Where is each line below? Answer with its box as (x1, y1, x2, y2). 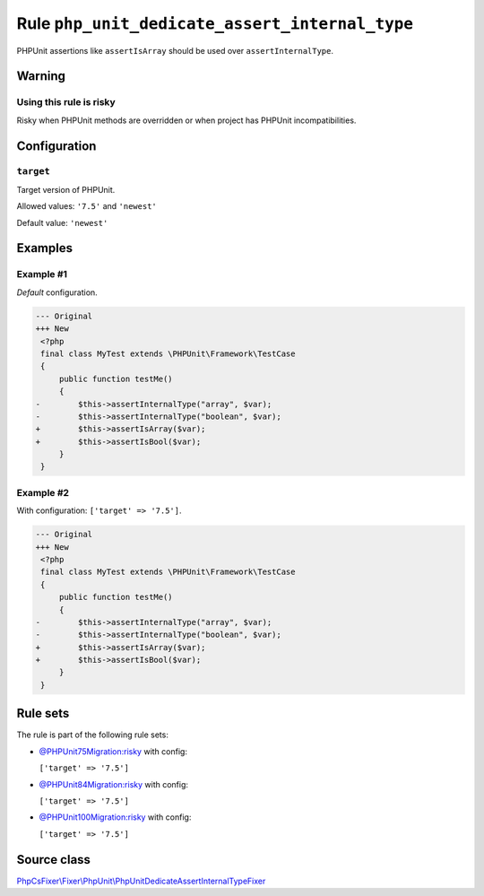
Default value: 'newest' (16, 217, 108, 228)
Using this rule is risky (16, 96, 116, 109)
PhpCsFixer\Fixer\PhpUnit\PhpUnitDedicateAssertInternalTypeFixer (16, 875, 266, 886)
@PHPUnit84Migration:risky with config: (39, 779, 188, 789)
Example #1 (16, 268, 67, 281)
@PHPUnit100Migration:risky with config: (39, 812, 192, 822)
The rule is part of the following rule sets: (16, 729, 169, 740)
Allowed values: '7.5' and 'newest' (16, 201, 157, 212)
